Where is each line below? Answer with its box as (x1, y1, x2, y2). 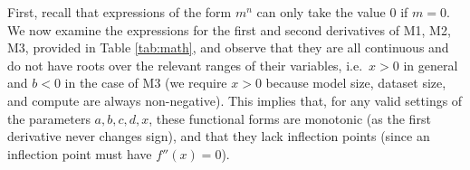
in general (403, 55, 458, 74)
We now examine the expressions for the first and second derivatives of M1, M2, (7, 20, 451, 39)
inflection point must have (7, 144, 152, 163)
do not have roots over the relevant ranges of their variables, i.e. (7, 55, 363, 74)
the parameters (7, 109, 91, 127)
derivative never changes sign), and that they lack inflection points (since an (7, 127, 430, 146)
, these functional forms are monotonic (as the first (149, 109, 431, 127)
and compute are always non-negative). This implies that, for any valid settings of (7, 90, 463, 109)
